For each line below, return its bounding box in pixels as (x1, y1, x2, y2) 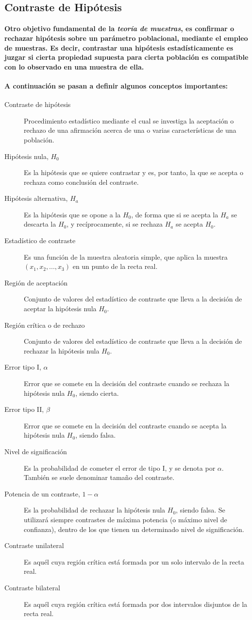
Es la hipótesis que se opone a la (24, 209, 121, 219)
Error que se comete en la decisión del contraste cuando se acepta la (24, 420, 227, 430)
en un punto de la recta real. (72, 261, 158, 271)
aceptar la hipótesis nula (24, 303, 97, 314)
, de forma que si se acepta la (131, 209, 218, 219)
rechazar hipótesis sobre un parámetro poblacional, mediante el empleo (4, 33, 248, 43)
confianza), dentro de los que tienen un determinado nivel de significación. (24, 524, 244, 534)
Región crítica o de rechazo (4, 319, 85, 330)
